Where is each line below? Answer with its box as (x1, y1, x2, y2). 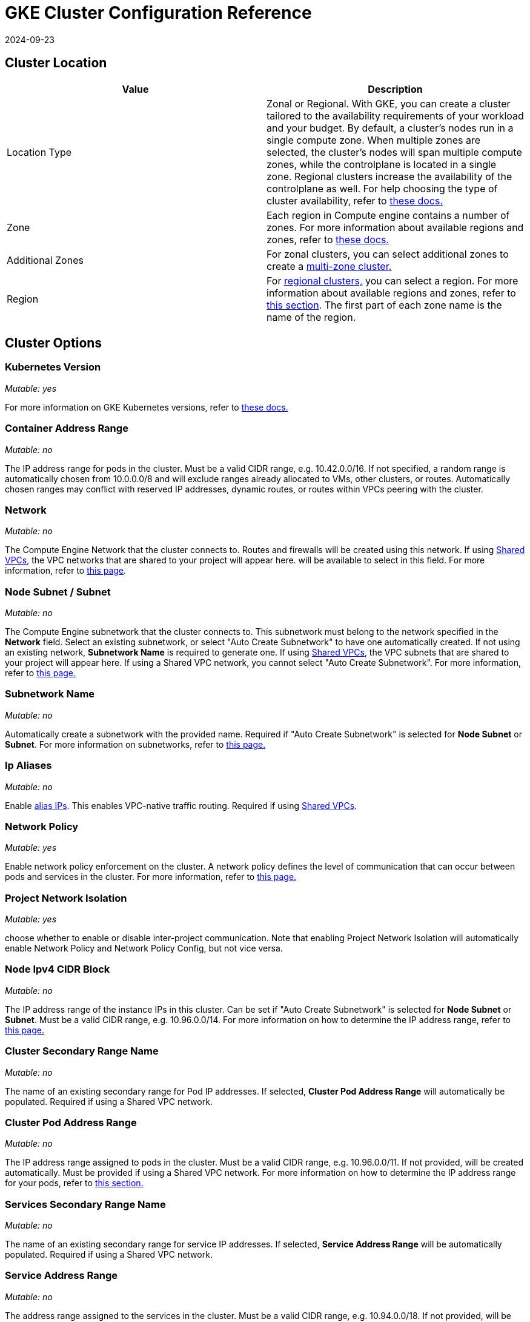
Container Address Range (5, 422, 128, 435)
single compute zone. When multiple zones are (267, 133, 480, 146)
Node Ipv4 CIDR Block (5, 963, 110, 976)
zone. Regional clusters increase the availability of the (267, 170, 512, 183)
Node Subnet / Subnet (5, 585, 111, 598)
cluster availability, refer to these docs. (267, 194, 443, 207)
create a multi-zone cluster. (267, 260, 392, 272)
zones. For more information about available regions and (267, 221, 524, 233)
